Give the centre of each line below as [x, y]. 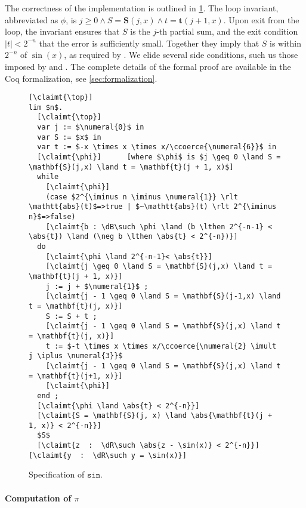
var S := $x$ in [69, 137]
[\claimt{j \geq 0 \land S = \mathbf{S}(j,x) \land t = [159, 267]
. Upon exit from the [261, 19]
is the [140, 31]
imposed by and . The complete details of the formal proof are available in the [148, 66]
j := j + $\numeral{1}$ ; [97, 286]
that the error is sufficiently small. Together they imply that [149, 43]
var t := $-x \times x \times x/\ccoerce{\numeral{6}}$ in [157, 147]
